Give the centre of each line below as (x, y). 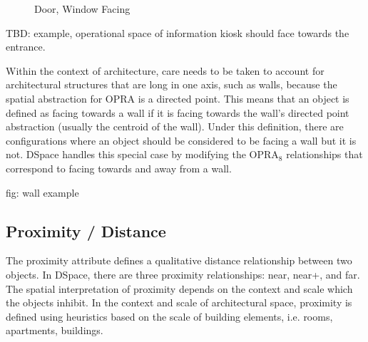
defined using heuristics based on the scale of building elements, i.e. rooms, (169, 316)
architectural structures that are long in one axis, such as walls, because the (172, 84)
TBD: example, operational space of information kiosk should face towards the (178, 32)
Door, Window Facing (82, 9)
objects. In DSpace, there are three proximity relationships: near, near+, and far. (183, 274)
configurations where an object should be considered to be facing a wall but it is (181, 140)
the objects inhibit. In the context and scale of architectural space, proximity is (179, 302)
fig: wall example (42, 192)
